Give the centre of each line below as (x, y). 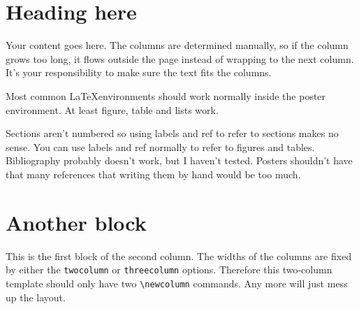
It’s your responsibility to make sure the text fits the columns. (139, 72)
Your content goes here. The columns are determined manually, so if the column (177, 45)
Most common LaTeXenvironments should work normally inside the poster (166, 95)
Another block (76, 222)
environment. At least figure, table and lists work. (112, 109)
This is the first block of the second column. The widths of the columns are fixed (179, 256)
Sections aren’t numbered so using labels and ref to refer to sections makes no (172, 133)
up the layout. (36, 297)
